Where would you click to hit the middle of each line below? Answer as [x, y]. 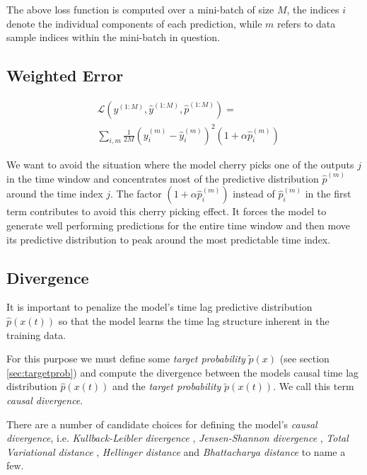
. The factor [136, 194]
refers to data [307, 23]
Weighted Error [65, 75]
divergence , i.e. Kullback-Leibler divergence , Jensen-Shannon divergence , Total [177, 438]
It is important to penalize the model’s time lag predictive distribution [159, 307]
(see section [304, 359]
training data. [36, 334]
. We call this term [314, 386]
